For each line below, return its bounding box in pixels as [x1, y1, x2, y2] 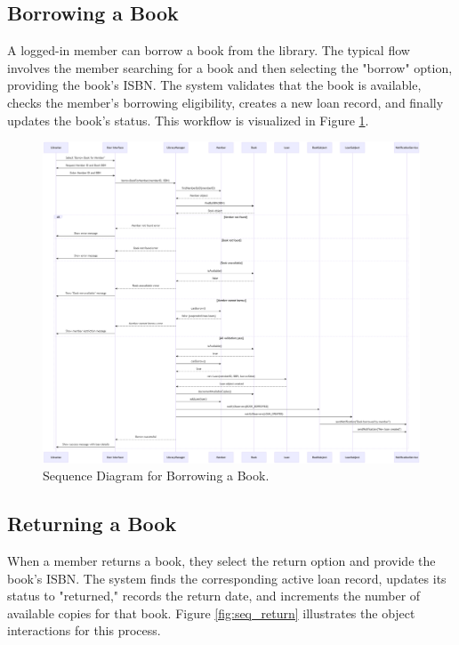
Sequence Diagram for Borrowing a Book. [43, 466, 270, 485]
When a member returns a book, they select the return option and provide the [7, 552, 436, 570]
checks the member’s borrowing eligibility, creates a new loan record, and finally [7, 93, 444, 111]
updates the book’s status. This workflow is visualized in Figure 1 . [7, 110, 369, 129]
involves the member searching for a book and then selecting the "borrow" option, [7, 58, 453, 77]
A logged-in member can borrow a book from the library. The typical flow [7, 41, 410, 60]
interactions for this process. [7, 621, 161, 640]
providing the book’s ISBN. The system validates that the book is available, [7, 76, 422, 94]
